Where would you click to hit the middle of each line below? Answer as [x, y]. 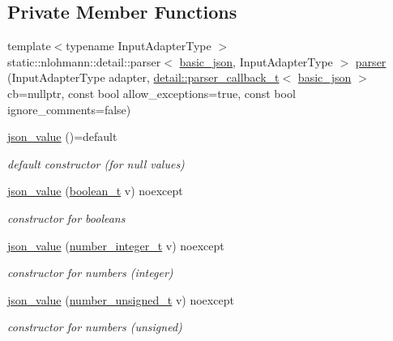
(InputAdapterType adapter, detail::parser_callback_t [143, 77]
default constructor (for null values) [96, 163]
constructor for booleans [66, 217]
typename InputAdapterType [139, 46]
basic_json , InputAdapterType [256, 61]
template [29, 46]
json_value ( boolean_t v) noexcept [95, 191]
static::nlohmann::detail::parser [84, 61]
